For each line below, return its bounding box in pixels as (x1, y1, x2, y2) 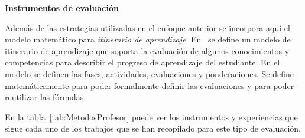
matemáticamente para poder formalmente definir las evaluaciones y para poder (5, 79, 294, 91)
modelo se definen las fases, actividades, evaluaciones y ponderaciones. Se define (5, 67, 294, 80)
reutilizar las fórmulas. (5, 91, 86, 103)
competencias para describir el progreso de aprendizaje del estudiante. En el (5, 56, 280, 68)
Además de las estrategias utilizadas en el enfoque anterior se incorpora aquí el (5, 21, 290, 34)
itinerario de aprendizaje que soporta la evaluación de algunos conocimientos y (5, 44, 290, 57)
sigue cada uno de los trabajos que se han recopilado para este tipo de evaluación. (5, 122, 301, 134)
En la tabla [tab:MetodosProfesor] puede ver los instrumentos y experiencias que (5, 110, 298, 123)
